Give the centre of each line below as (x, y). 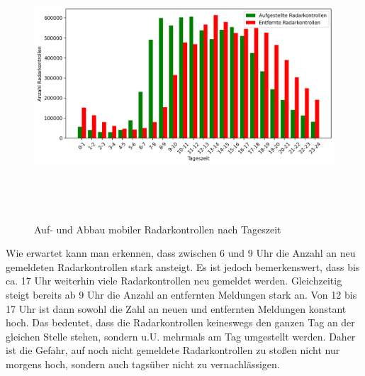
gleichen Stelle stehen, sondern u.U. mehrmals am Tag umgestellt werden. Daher (181, 336)
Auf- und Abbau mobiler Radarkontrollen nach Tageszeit (158, 229)
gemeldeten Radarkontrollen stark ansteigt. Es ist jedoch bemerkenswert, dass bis (183, 266)
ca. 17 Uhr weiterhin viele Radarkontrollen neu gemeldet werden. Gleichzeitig (174, 281)
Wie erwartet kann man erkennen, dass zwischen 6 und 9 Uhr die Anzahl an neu (181, 253)
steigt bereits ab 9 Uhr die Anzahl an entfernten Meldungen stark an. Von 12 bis (181, 294)
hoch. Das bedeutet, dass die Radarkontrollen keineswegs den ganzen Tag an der (180, 322)
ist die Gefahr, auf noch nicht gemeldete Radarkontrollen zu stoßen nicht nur (173, 350)
